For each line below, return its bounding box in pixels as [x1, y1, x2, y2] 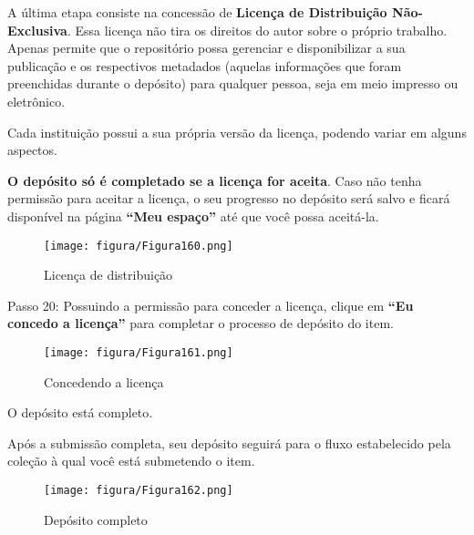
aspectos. [7, 140, 57, 159]
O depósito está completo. [7, 403, 153, 422]
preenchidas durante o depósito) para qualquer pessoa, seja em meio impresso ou [7, 74, 459, 93]
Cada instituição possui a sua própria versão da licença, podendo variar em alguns [7, 122, 467, 141]
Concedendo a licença [44, 372, 164, 391]
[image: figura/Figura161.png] [44, 345, 233, 359]
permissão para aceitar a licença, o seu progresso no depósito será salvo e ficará [7, 189, 450, 208]
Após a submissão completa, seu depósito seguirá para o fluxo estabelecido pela [7, 433, 451, 452]
